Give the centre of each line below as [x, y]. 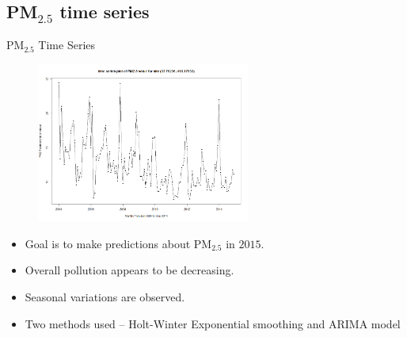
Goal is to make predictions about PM [118, 243]
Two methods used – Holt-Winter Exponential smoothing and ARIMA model [213, 323]
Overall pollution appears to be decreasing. [129, 270]
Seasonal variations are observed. [105, 296]
